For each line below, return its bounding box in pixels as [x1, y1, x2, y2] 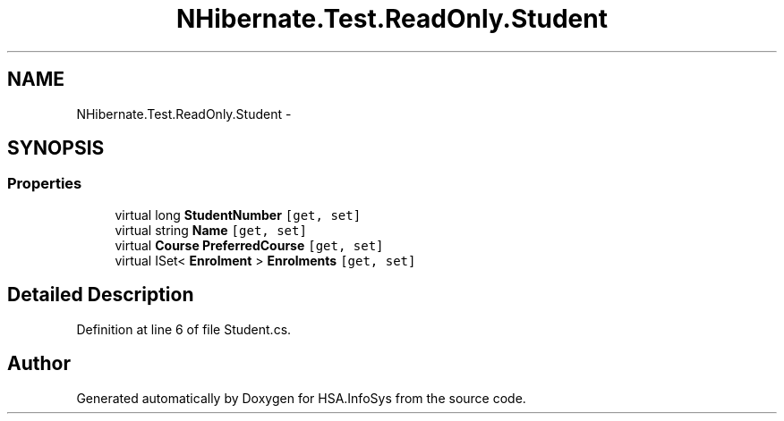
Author [7, 352, 71, 375]
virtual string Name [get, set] [115, 222, 307, 238]
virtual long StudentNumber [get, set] [115, 206, 362, 223]
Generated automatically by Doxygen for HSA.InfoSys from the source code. [76, 390, 526, 406]
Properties [7, 174, 82, 193]
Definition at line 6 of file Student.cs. [76, 321, 292, 337]
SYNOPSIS [7, 137, 105, 160]
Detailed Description [7, 283, 194, 307]
